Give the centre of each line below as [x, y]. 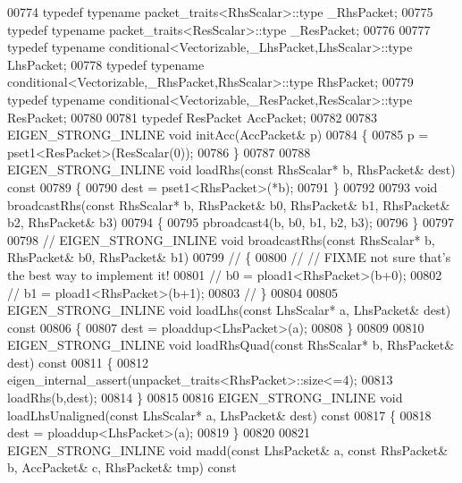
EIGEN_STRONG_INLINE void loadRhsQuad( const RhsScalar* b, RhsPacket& [231, 345]
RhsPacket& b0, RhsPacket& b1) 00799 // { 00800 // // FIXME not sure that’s [229, 257]
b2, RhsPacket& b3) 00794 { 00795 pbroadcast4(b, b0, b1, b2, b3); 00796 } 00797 [231, 222]
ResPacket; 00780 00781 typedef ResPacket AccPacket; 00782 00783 [193, 117]
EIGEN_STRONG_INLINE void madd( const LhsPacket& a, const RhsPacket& [228, 449]
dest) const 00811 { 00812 [78, 362]
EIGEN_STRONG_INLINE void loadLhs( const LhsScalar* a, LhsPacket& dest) [229, 310]
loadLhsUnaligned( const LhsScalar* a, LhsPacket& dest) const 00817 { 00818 [219, 415]
